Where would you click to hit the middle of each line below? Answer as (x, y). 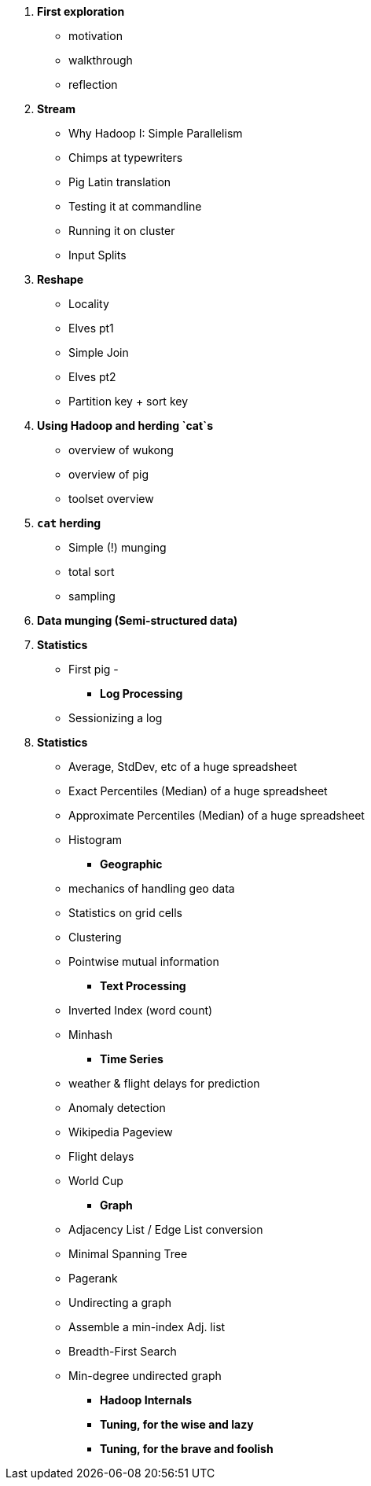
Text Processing (143, 986)
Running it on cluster (122, 231)
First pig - (94, 669)
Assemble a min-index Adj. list (147, 1327)
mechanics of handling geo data (152, 888)
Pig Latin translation (120, 182)
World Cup (96, 1181)
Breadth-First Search (123, 1351)
